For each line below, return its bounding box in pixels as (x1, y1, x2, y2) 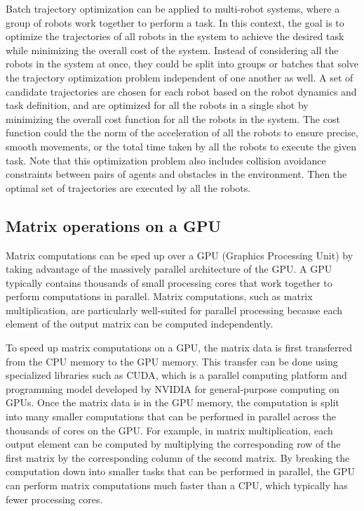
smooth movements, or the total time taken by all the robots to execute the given (6, 138, 356, 153)
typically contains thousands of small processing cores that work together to (6, 275, 332, 290)
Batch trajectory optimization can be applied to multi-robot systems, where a (6, 1, 340, 15)
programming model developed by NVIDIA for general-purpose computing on (6, 381, 339, 396)
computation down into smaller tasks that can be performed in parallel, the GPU (6, 464, 356, 479)
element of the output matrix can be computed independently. (6, 316, 274, 331)
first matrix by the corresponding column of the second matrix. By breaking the (6, 450, 350, 465)
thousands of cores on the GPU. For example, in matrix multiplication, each (6, 422, 333, 437)
